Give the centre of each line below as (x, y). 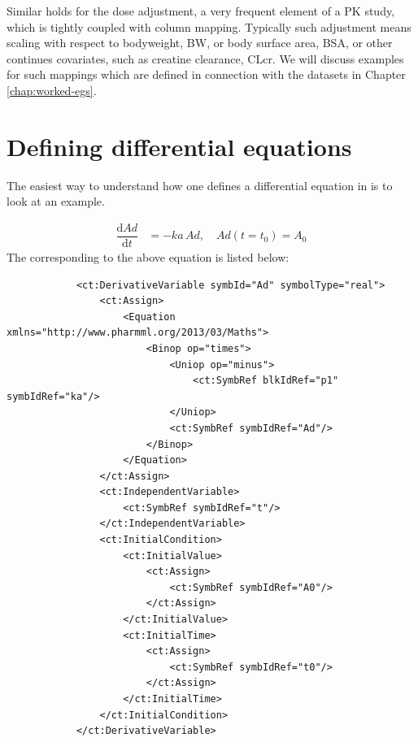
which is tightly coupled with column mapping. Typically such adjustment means (209, 26)
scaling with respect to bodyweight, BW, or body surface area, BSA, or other (200, 43)
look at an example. (56, 201)
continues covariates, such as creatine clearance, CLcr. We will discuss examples (205, 58)
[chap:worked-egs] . (52, 90)
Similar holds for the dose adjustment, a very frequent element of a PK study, (201, 11)
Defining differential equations (179, 146)
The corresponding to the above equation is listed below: (148, 256)
